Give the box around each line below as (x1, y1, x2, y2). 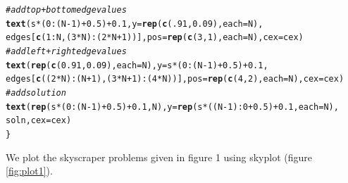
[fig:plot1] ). (6, 163, 53, 178)
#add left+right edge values (6, 46, 127, 56)
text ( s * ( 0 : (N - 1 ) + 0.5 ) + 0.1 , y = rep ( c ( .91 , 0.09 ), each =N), (6, 18, 263, 29)
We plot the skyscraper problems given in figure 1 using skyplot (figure (6, 149, 312, 164)
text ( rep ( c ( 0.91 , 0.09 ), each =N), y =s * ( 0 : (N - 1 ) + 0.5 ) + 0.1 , (6, 60, 268, 70)
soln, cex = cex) (6, 115, 72, 126)
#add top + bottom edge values (6, 5, 127, 15)
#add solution (6, 87, 66, 98)
